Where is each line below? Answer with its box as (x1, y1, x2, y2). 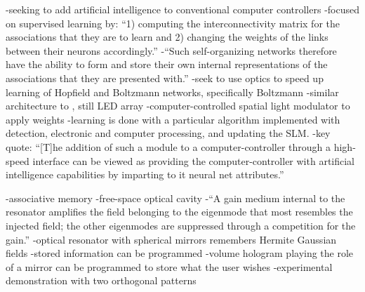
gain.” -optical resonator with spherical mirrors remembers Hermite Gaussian (6, 232, 337, 246)
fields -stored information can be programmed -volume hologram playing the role (6, 246, 354, 260)
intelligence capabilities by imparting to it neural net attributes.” (6, 167, 284, 182)
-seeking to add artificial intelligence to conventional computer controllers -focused (6, 2, 359, 16)
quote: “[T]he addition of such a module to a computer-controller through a (6, 139, 331, 154)
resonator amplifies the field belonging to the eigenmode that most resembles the (6, 204, 353, 219)
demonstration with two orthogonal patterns (6, 273, 197, 288)
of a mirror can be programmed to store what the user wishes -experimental (6, 259, 333, 274)
